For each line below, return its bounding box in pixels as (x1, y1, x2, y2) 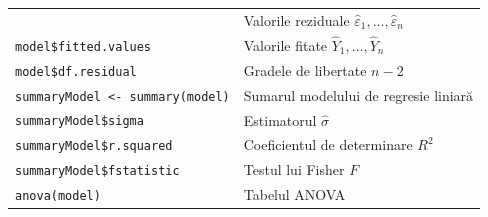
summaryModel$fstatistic (15, 164, 180, 179)
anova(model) (15, 189, 101, 204)
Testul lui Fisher (243, 159, 345, 180)
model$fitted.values (15, 39, 152, 54)
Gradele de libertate (243, 59, 367, 80)
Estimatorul (243, 109, 317, 130)
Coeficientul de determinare (243, 134, 413, 155)
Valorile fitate (243, 34, 328, 55)
